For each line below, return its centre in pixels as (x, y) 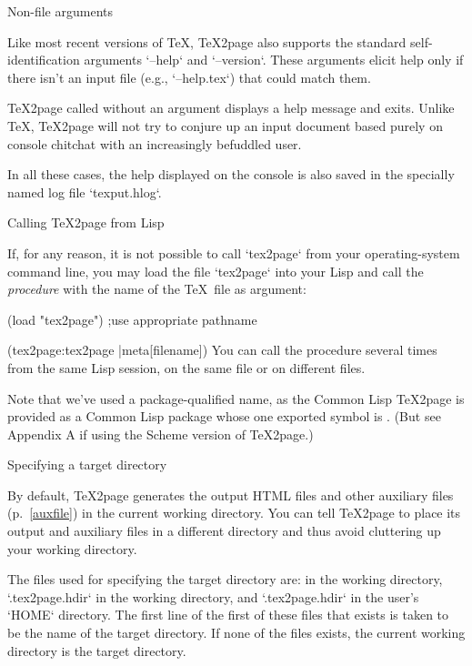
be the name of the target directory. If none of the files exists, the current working (236, 633)
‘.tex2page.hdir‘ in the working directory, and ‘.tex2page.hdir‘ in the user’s (213, 596)
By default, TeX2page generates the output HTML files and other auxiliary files (231, 494)
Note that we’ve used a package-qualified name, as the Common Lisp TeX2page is (236, 398)
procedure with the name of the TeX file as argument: (157, 289)
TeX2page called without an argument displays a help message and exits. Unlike (231, 108)
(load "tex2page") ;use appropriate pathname (132, 319)
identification (44, 60)
